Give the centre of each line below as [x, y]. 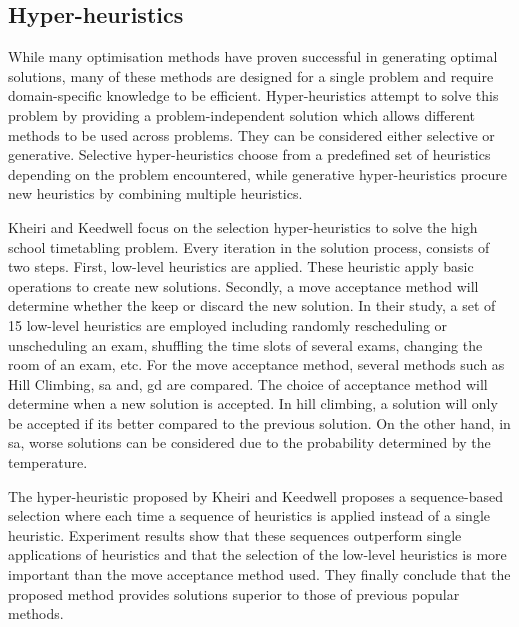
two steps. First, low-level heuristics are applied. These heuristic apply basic [241, 266]
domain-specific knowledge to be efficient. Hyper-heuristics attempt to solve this [253, 95]
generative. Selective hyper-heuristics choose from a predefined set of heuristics [249, 154]
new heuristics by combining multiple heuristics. [155, 193]
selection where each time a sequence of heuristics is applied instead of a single [249, 515]
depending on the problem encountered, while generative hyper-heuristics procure [258, 173]
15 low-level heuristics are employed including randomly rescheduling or [228, 324]
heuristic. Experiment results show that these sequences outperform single [235, 534]
